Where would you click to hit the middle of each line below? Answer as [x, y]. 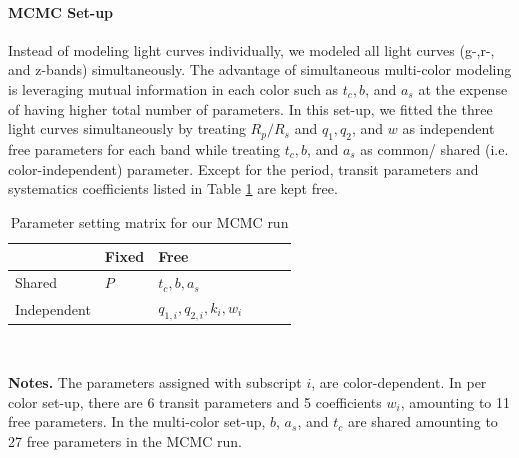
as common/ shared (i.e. [434, 148]
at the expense [463, 88]
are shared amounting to [422, 421]
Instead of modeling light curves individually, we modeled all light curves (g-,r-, [251, 49]
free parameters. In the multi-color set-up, [137, 421]
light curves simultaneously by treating [127, 128]
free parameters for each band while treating [144, 148]
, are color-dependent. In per [399, 381]
